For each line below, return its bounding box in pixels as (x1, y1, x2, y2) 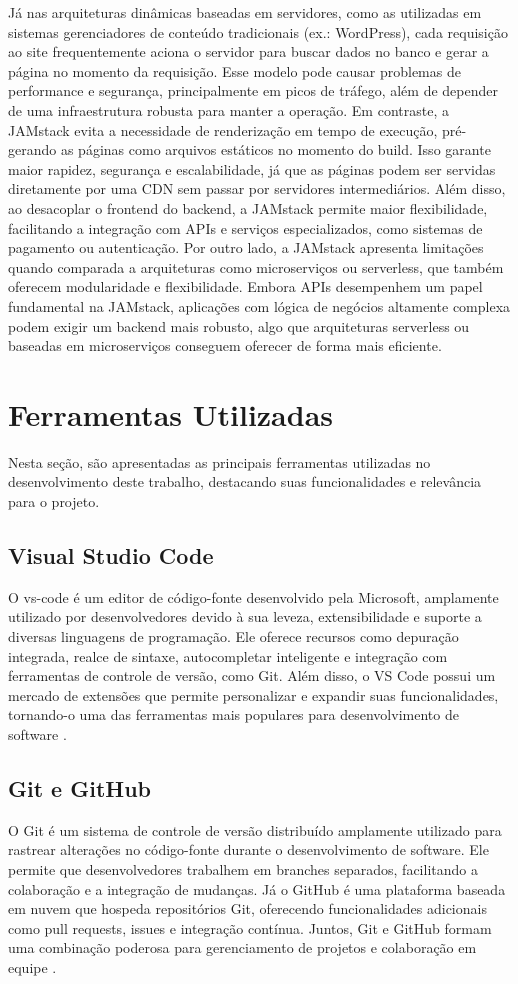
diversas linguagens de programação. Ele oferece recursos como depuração (8, 625, 459, 646)
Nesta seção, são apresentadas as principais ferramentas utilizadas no (8, 451, 431, 472)
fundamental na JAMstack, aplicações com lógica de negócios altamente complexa (8, 295, 511, 316)
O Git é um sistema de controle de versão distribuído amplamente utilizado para (8, 819, 502, 840)
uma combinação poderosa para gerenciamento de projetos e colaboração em (8, 937, 477, 958)
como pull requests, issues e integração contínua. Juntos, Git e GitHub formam (8, 917, 492, 938)
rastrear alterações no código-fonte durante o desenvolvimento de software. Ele (8, 839, 489, 860)
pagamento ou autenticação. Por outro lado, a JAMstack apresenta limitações (8, 237, 484, 258)
